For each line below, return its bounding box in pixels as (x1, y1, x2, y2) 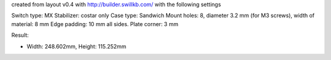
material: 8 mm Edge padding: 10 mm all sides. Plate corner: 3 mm (11, 20, 179, 27)
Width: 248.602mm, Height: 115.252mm (26, 42, 127, 50)
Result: (11, 32, 29, 39)
